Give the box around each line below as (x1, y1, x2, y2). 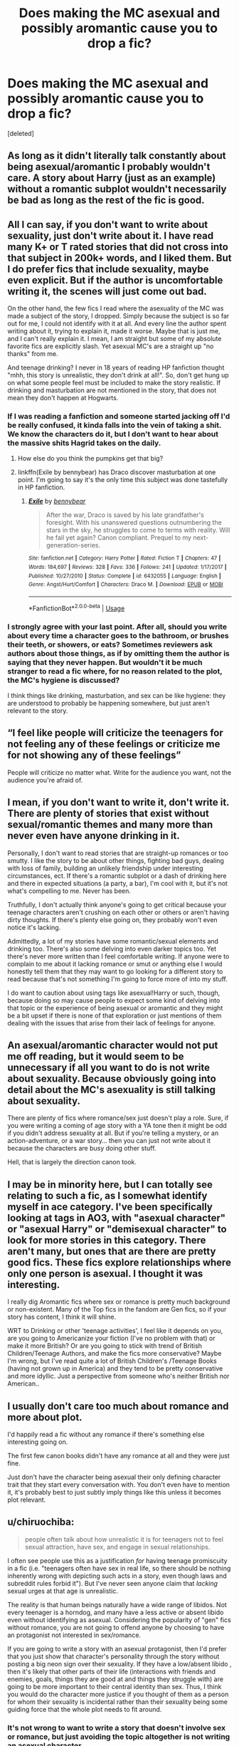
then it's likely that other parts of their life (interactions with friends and (7, 1667, 216, 1676)
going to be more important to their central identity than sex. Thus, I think (7, 1682, 222, 1690)
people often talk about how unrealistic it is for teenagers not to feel (24, 1535, 224, 1543)
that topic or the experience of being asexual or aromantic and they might (7, 1003, 223, 1012)
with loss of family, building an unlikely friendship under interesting (7, 864, 204, 872)
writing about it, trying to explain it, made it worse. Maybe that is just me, (7, 327, 221, 335)
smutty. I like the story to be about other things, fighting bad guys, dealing (7, 856, 224, 864)
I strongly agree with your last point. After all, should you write (7, 622, 228, 632)
